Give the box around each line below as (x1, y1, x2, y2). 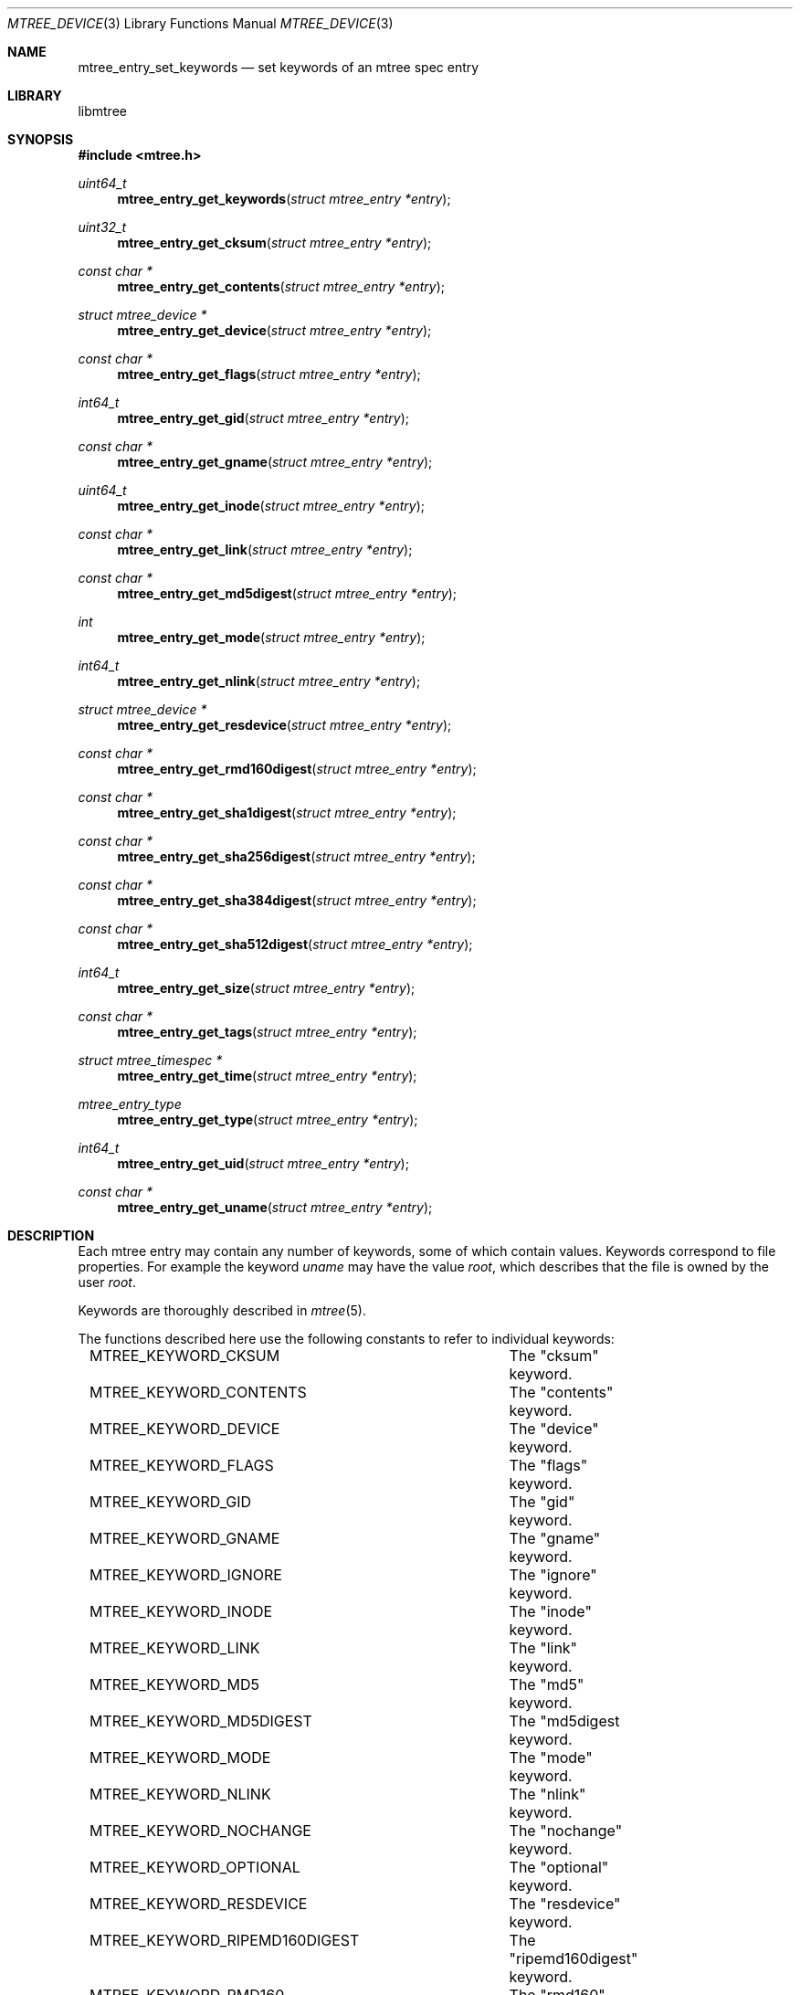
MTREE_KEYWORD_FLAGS (89, 1456, 274, 1474)
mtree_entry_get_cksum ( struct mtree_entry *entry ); (117, 235, 432, 250)
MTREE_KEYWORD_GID (89, 1493, 252, 1511)
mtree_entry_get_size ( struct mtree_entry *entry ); (117, 980, 416, 996)
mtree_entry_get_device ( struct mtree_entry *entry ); (117, 322, 432, 338)
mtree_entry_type (78, 1096, 182, 1112)
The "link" (509, 1639, 578, 1657)
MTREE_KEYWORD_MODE (89, 1748, 271, 1767)
